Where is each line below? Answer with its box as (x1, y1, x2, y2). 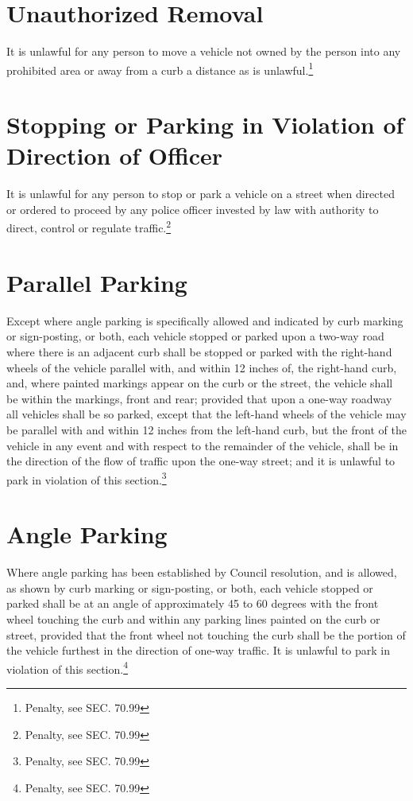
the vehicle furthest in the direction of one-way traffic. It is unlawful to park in (6, 642, 390, 659)
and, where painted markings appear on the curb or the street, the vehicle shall (6, 375, 393, 391)
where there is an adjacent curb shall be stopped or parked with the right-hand (6, 344, 392, 360)
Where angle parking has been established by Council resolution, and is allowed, (6, 564, 397, 581)
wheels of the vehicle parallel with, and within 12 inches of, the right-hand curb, (6, 359, 397, 375)
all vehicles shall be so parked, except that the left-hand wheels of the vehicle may (6, 406, 407, 422)
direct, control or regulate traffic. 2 (6, 217, 172, 236)
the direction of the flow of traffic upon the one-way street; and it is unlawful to (6, 453, 396, 469)
